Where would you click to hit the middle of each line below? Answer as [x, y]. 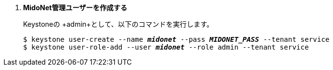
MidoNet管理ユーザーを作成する [75, 8]
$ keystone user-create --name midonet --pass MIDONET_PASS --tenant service [176, 39]
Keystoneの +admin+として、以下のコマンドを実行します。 [118, 24]
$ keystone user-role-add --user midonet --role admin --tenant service [166, 47]
